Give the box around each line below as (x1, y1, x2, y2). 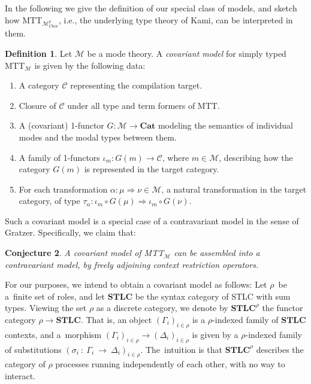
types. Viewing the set (5, 301, 87, 314)
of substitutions (5, 343, 62, 355)
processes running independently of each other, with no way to (55, 358, 285, 370)
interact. (5, 370, 35, 382)
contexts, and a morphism (5, 328, 102, 340)
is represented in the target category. (84, 163, 219, 175)
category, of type (19, 194, 80, 207)
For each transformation (19, 182, 108, 195)
